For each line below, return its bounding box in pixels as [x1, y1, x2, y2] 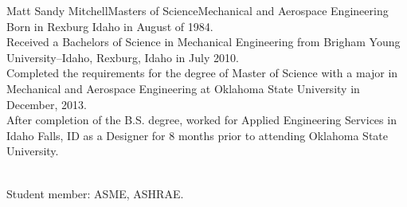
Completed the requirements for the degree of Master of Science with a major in [6, 64, 398, 81]
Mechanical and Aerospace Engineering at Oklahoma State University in [6, 80, 360, 96]
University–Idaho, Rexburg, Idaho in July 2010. [6, 49, 239, 65]
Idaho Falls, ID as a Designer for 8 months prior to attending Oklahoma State [6, 127, 389, 143]
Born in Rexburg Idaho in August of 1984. [6, 18, 213, 34]
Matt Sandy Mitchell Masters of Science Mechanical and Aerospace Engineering [6, 2, 389, 18]
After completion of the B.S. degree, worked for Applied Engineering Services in [6, 111, 397, 128]
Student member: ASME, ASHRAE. [6, 185, 184, 201]
